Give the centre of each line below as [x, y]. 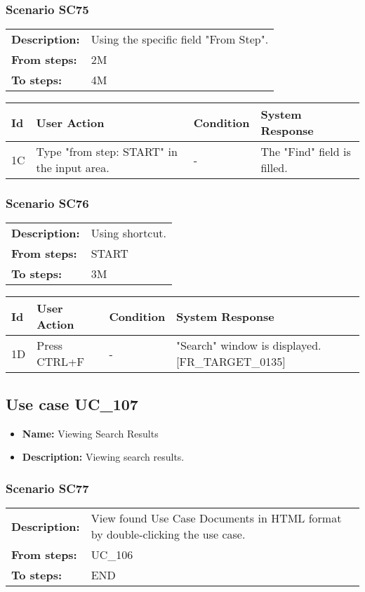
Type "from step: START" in [107, 152]
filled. [274, 168]
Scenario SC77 [47, 488]
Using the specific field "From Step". [180, 39]
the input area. [73, 168]
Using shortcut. [129, 233]
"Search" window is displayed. [249, 346]
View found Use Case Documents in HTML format [216, 518]
